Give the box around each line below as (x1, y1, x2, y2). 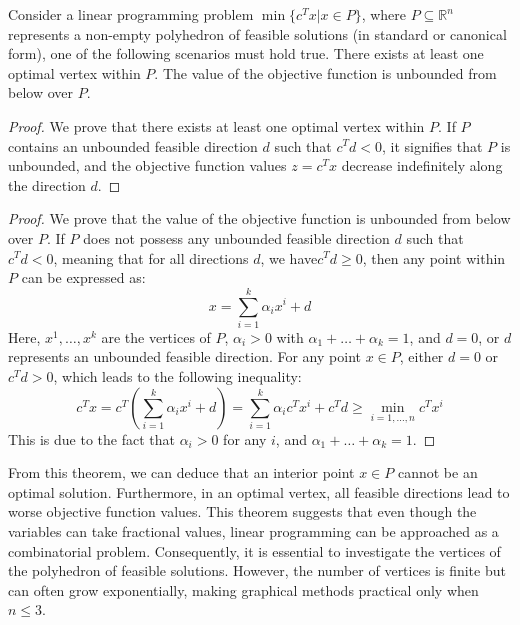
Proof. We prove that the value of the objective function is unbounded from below (8, 208, 511, 229)
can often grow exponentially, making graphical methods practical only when (8, 579, 479, 600)
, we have (260, 247, 318, 268)
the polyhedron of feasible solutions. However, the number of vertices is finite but (8, 560, 506, 581)
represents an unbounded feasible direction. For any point (8, 346, 361, 367)
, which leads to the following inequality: (53, 366, 302, 387)
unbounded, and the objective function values (8, 155, 287, 176)
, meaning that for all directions (53, 247, 249, 268)
